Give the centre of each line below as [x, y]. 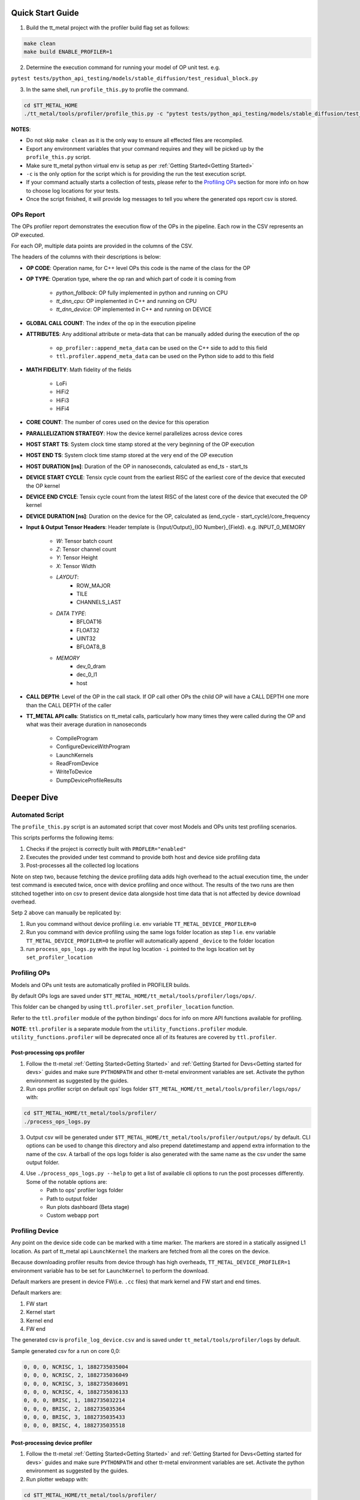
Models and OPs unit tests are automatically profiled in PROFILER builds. [100, 985]
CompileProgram [77, 738]
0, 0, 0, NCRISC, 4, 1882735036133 [76, 1392]
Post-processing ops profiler [48, 1052]
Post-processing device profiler [52, 1443]
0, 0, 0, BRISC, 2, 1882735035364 [74, 1409]
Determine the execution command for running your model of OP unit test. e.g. [123, 67]
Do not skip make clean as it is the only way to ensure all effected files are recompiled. [135, 140]
